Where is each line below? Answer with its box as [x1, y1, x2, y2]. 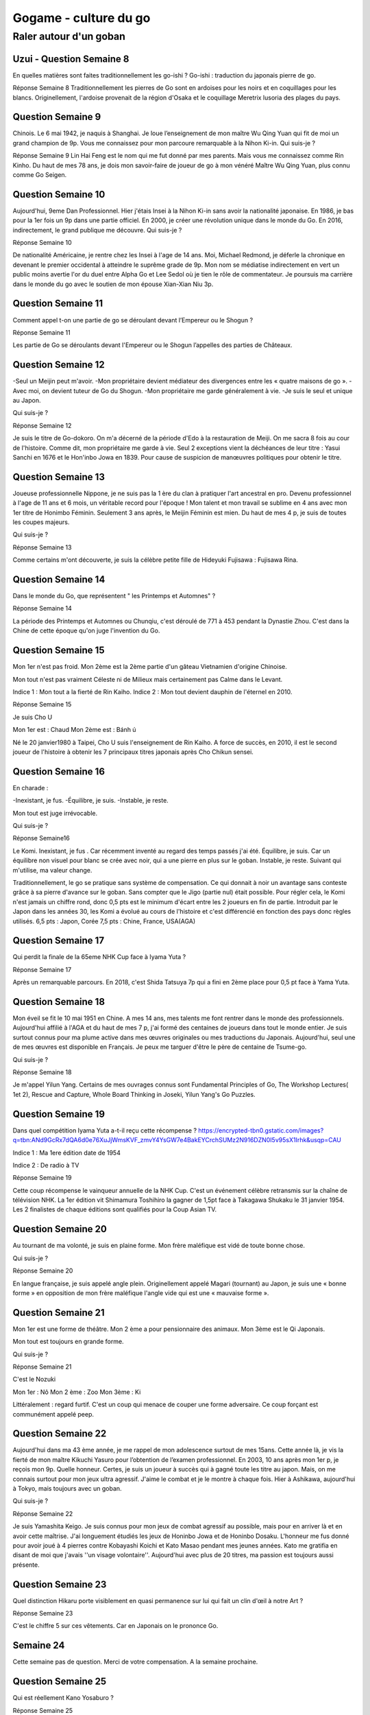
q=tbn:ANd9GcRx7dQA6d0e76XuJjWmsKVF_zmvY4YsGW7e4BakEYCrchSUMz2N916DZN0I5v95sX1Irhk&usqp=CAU [12, 1136, 342, 1144]
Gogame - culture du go [12, 10, 151, 25]
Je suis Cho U [12, 713, 53, 721]
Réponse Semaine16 [12, 834, 70, 842]
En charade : [12, 783, 49, 792]
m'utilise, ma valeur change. [12, 866, 92, 874]
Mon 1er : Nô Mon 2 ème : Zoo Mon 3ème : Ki [12, 1388, 141, 1396]
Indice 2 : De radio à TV [12, 1161, 79, 1169]
